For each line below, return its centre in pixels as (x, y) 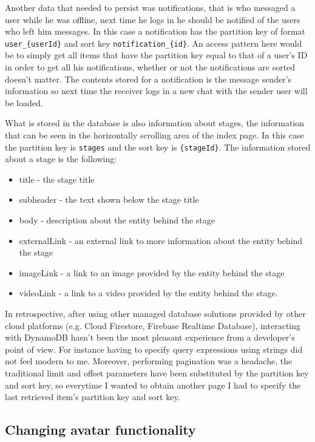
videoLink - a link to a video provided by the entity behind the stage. (148, 293)
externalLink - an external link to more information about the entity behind (161, 240)
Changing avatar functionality (100, 430)
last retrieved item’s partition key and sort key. (93, 397)
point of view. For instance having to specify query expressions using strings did (154, 349)
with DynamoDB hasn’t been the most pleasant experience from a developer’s (150, 337)
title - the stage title (57, 179)
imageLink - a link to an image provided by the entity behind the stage (152, 272)
